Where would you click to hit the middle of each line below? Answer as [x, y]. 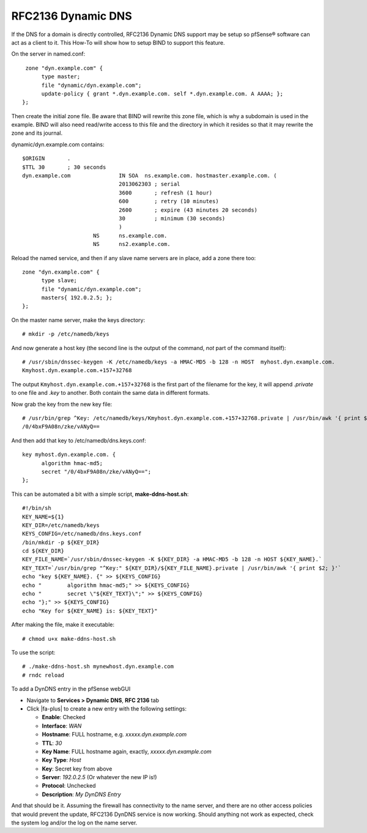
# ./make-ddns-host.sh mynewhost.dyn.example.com [98, 667]
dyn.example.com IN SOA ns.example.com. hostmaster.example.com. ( [150, 176]
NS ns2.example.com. [132, 244]
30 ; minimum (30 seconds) [172, 218]
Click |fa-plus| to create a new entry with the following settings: [106, 708]
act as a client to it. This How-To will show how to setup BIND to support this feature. [118, 42]
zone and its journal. [37, 133]
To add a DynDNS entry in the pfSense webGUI [71, 689]
